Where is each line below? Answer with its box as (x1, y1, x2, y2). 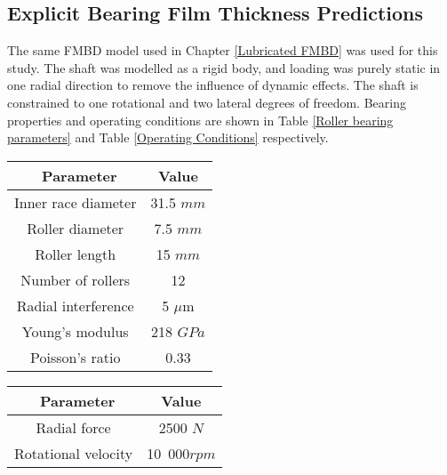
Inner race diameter (14, 191, 137, 213)
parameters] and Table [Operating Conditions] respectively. (7, 128, 329, 147)
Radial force (36, 416, 111, 438)
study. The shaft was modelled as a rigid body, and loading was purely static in (7, 58, 441, 76)
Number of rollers (20, 269, 131, 290)
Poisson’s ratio (30, 346, 121, 367)
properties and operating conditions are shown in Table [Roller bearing (7, 110, 394, 129)
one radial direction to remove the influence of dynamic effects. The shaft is (7, 76, 419, 94)
